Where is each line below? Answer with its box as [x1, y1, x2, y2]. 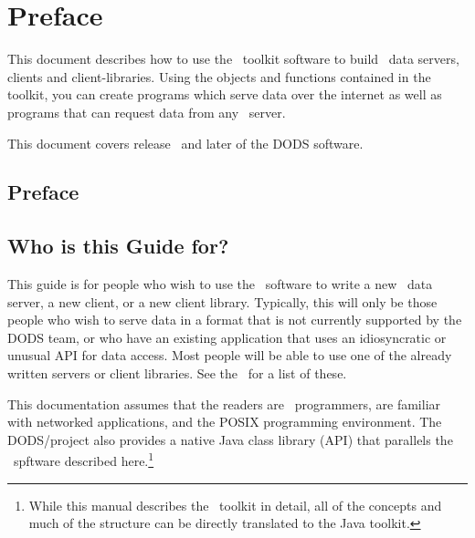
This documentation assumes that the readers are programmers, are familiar [7, 394, 441, 413]
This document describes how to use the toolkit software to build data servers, [7, 49, 459, 68]
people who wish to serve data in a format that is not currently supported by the [7, 310, 462, 329]
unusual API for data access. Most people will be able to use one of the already [7, 346, 452, 365]
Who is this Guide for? [7, 232, 229, 260]
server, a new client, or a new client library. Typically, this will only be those [7, 292, 438, 311]
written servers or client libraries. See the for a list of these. [7, 364, 347, 383]
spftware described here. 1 [13, 449, 154, 471]
